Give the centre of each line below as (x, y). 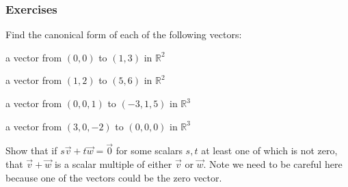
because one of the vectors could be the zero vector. (114, 177)
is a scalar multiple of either (113, 164)
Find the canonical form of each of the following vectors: (124, 34)
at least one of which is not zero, (269, 150)
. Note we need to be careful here (273, 164)
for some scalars (149, 150)
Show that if (31, 150)
